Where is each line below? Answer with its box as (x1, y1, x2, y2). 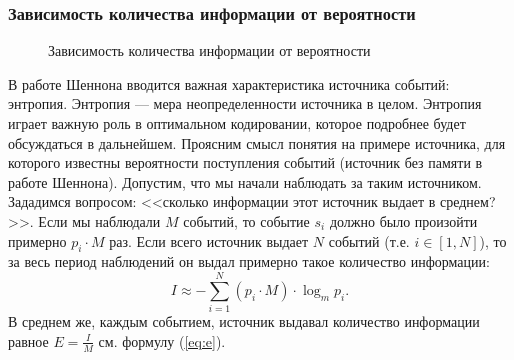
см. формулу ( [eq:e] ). (98, 330, 226, 351)
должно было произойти (329, 210, 478, 231)
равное (8, 330, 49, 351)
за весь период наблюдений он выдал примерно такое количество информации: (8, 251, 490, 272)
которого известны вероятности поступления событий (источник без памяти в (8, 152, 483, 173)
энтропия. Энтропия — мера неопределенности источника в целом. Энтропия (8, 93, 482, 114)
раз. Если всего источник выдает (109, 230, 309, 251)
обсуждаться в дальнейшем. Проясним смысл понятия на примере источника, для (8, 132, 506, 153)
